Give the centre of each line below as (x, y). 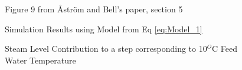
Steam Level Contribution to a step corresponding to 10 (106, 49)
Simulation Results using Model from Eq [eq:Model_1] (104, 29)
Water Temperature (40, 60)
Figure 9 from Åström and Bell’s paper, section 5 (94, 9)
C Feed (224, 49)
